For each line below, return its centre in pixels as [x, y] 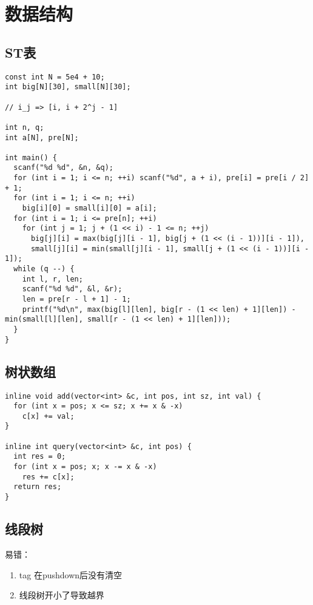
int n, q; [25, 127]
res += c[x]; [48, 477]
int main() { [31, 157]
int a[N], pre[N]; [42, 137]
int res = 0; [40, 457]
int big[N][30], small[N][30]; [68, 87]
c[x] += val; [48, 416]
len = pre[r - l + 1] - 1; [76, 299]
